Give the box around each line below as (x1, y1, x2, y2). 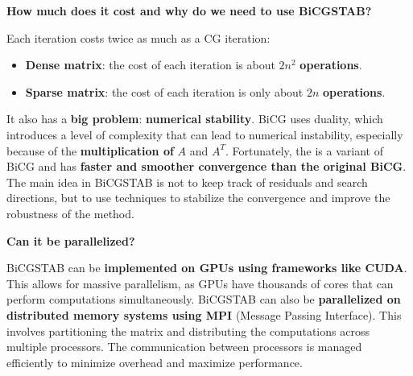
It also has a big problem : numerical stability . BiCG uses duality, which (6, 110, 383, 127)
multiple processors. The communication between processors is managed (6, 338, 362, 355)
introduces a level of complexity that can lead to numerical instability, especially (6, 126, 403, 143)
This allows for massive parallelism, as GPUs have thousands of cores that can (6, 275, 394, 291)
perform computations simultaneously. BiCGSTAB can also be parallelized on (6, 291, 401, 308)
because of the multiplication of (6, 142, 174, 159)
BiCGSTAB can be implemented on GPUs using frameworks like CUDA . (6, 259, 407, 276)
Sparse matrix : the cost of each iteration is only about (25, 83, 304, 100)
